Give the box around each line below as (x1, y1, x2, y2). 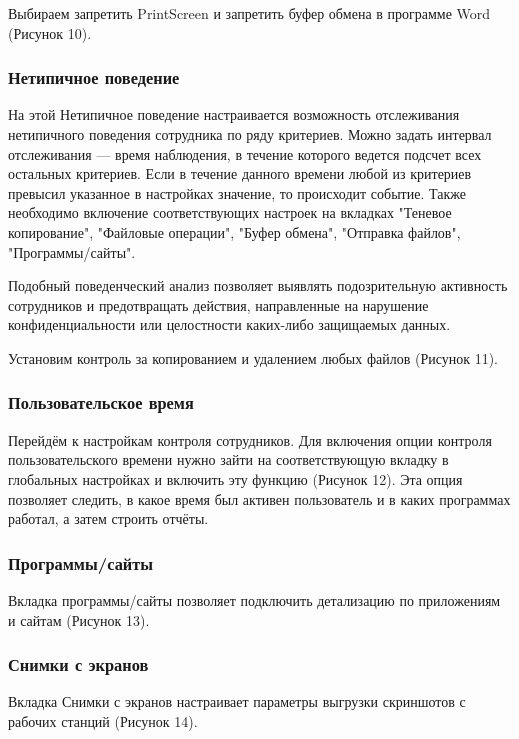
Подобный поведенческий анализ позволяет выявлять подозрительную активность (8, 275, 508, 296)
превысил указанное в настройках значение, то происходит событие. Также (8, 182, 466, 203)
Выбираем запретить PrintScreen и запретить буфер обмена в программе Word (8, 3, 491, 23)
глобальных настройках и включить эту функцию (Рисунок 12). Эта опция (8, 468, 463, 489)
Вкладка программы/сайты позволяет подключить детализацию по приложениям (8, 589, 501, 610)
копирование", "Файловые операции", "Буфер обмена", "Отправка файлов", (8, 221, 461, 242)
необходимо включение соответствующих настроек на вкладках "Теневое (8, 202, 452, 223)
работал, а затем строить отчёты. (8, 508, 209, 529)
